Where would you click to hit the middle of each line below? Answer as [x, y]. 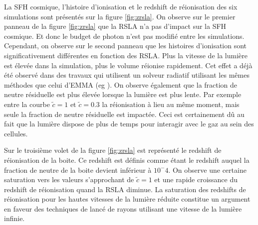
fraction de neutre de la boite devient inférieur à [78, 169]
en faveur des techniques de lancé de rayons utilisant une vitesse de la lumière [123, 208]
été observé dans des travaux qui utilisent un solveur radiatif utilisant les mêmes [127, 75]
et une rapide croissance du [196, 179]
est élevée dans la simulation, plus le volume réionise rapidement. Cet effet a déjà [128, 65]
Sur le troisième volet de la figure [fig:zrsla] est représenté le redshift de [113, 150]
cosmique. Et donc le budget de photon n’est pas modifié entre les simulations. [124, 36]
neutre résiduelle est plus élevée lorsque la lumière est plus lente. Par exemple [123, 94]
